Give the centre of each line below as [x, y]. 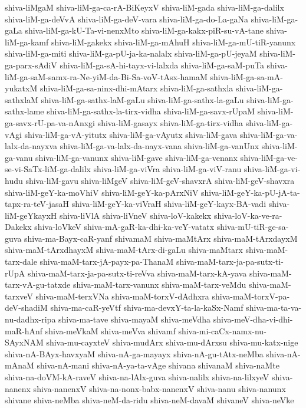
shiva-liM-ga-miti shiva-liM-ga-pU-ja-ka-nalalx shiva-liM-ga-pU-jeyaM [131, 53]
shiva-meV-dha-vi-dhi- [253, 319]
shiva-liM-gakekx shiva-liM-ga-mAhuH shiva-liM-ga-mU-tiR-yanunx [173, 42]
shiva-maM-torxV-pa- [251, 296]
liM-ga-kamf [27, 42]
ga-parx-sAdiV [31, 65]
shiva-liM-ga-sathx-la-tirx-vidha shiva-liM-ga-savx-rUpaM [151, 111]
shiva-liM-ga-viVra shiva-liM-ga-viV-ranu [167, 169]
